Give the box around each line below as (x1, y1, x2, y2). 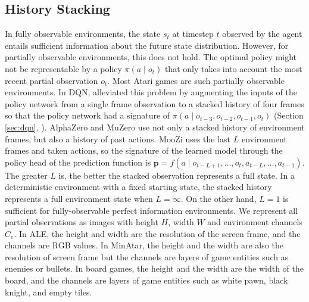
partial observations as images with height (5, 216, 158, 228)
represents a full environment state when (5, 192, 153, 204)
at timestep (172, 27, 214, 40)
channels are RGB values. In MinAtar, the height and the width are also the (5, 239, 283, 251)
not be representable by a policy (5, 62, 122, 74)
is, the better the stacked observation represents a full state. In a (58, 169, 295, 181)
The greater (5, 169, 48, 181)
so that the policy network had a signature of (5, 109, 170, 122)
